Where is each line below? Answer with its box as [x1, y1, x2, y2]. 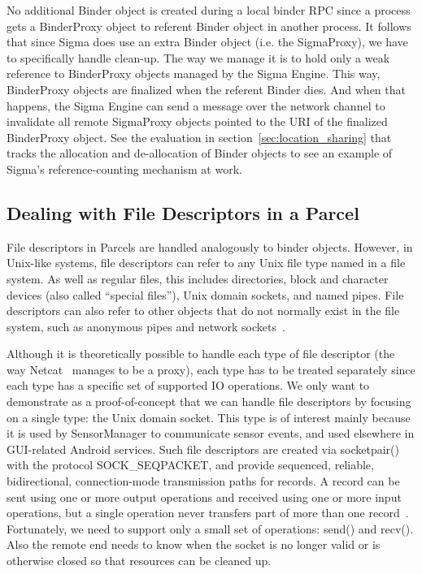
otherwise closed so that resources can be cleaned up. [7, 552, 272, 569]
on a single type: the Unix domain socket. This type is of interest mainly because [7, 408, 411, 425]
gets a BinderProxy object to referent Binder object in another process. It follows [7, 17, 411, 34]
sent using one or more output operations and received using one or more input [7, 488, 402, 505]
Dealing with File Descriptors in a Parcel [7, 200, 359, 225]
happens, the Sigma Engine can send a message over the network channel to [7, 97, 385, 114]
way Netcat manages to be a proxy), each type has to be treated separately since [7, 360, 415, 378]
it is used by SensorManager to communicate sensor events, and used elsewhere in [7, 425, 415, 442]
